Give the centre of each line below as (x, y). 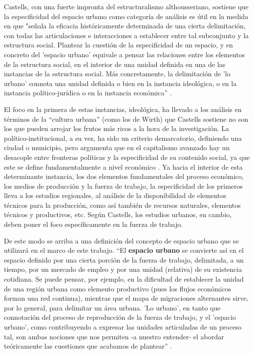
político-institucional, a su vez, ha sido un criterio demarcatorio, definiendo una (123, 138)
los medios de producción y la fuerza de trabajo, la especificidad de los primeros (124, 186)
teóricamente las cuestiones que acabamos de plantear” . (88, 346)
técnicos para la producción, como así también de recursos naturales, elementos (122, 205)
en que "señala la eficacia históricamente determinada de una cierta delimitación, (125, 26)
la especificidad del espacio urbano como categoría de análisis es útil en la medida (126, 16)
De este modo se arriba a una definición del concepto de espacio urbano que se (121, 240)
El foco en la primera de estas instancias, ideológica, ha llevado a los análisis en (123, 109)
